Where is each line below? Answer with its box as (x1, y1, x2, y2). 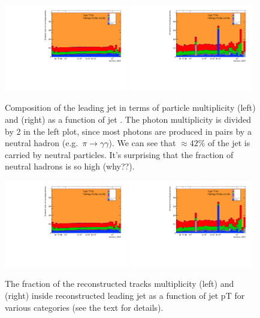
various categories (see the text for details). (5, 301, 164, 313)
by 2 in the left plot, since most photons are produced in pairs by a (5, 125, 252, 137)
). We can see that (108, 137, 176, 149)
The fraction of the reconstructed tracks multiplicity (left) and (5, 277, 234, 290)
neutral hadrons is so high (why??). (5, 160, 135, 172)
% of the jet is (198, 137, 250, 149)
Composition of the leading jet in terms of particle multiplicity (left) (5, 101, 256, 114)
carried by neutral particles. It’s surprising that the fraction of (5, 148, 234, 160)
